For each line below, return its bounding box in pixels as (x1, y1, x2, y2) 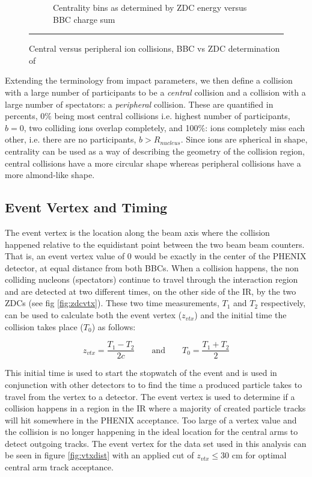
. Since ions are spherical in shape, (180, 133, 308, 146)
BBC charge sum (53, 13, 115, 25)
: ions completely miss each (205, 121, 305, 134)
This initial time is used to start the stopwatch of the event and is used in (5, 366, 277, 379)
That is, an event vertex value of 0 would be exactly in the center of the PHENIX (5, 250, 307, 262)
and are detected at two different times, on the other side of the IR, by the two (5, 285, 296, 297)
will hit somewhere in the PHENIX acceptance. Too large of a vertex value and (5, 413, 297, 426)
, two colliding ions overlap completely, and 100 (23, 121, 198, 134)
